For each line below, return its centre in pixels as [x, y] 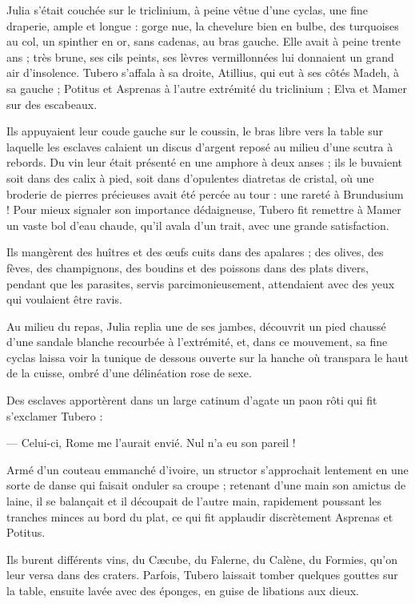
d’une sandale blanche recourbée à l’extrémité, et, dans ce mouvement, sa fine [197, 342]
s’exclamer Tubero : [55, 415]
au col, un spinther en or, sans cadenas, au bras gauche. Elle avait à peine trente [204, 41]
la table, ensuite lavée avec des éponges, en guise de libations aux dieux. [183, 590]
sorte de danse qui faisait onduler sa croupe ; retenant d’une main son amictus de [206, 485]
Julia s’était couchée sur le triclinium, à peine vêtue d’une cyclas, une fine [187, 10]
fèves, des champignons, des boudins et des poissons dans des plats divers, [188, 267]
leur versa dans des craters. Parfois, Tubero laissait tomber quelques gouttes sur [202, 575]
